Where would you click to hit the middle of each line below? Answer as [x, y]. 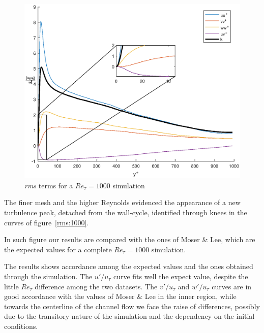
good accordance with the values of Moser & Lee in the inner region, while [120, 296]
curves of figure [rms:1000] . [47, 222]
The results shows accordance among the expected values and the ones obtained [129, 266]
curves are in [232, 286]
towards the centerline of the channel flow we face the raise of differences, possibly [132, 306]
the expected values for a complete [58, 249]
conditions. [21, 326]
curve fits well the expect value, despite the [181, 276]
